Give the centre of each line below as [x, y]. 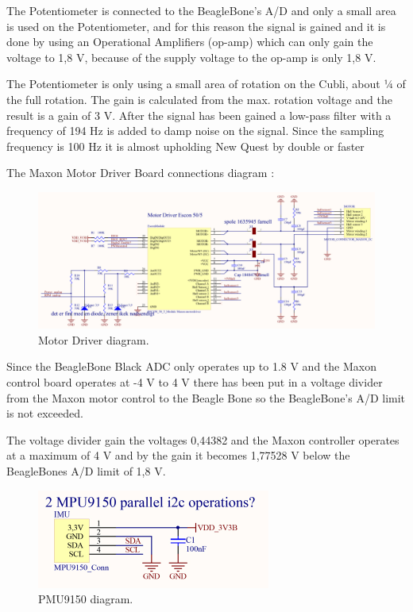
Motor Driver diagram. [94, 339]
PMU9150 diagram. [86, 599]
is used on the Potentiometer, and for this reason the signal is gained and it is [196, 26]
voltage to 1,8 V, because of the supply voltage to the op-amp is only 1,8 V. [191, 57]
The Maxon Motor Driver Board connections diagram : [141, 173]
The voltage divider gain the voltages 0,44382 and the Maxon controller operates [203, 439]
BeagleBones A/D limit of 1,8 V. [86, 470]
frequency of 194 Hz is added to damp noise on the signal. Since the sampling [195, 131]
